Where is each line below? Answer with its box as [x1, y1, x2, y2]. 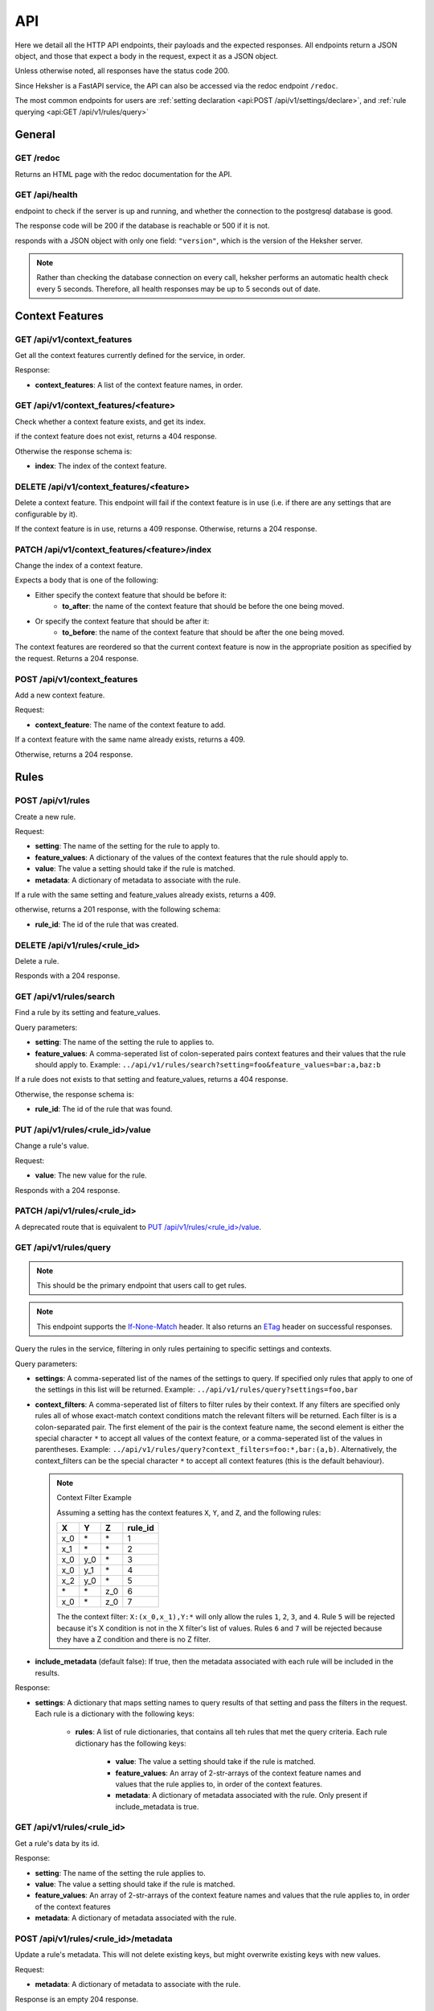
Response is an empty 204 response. [14, 1994, 139, 2004]
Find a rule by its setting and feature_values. [14, 1008, 161, 1018]
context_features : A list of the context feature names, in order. [35, 380, 244, 389]
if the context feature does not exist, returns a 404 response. [14, 431, 217, 442]
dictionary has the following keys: [75, 1738, 186, 1748]
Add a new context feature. [14, 690, 105, 700]
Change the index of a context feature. [14, 561, 143, 570]
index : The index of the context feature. [35, 461, 167, 471]
